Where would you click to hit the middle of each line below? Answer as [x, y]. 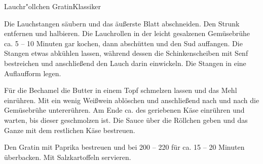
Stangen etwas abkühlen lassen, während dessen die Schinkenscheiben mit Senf [126, 53]
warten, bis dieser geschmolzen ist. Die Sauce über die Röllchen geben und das [126, 120]
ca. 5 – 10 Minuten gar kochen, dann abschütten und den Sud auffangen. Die [123, 43]
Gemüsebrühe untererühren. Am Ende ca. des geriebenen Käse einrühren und [124, 110]
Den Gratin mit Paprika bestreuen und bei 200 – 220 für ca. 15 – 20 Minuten [124, 147]
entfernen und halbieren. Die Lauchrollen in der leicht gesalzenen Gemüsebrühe [127, 33]
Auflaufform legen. [33, 73]
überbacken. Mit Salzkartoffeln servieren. [68, 157]
